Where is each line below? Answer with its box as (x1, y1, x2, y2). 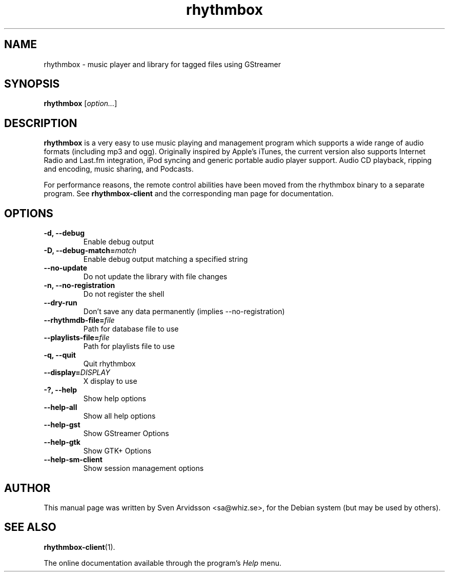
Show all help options (83, 412, 156, 421)
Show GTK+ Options (83, 446, 152, 456)
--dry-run (44, 298, 77, 307)
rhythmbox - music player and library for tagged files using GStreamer (44, 59, 281, 69)
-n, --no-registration (44, 281, 115, 290)
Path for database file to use (83, 324, 179, 334)
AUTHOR (4, 481, 51, 495)
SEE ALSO (4, 521, 56, 534)
